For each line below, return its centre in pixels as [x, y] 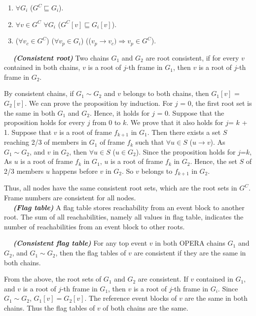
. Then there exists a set [184, 132]
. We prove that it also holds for [175, 122]
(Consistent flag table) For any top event [80, 243]
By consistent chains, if [39, 93]
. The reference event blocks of [131, 298]
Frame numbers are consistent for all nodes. [70, 198]
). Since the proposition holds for [186, 151]
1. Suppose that [28, 132]
